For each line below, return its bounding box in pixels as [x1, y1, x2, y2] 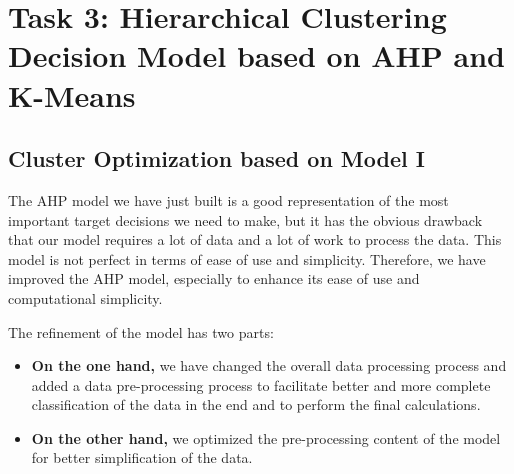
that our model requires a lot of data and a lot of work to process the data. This [8, 229, 502, 250]
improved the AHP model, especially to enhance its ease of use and [8, 268, 420, 289]
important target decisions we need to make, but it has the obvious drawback [8, 209, 483, 230]
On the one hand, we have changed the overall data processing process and [31, 355, 507, 376]
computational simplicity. [8, 287, 163, 308]
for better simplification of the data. [31, 447, 253, 468]
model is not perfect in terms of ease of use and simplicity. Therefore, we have [8, 248, 486, 269]
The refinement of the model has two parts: [8, 321, 274, 342]
